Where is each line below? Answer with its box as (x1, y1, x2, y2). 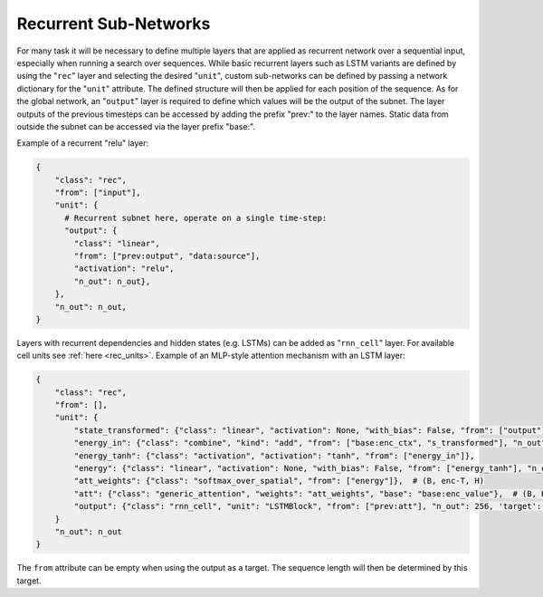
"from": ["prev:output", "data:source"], (73, 251, 261, 261)
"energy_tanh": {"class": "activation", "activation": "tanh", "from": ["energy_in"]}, (73, 450, 475, 461)
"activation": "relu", (73, 264, 176, 274)
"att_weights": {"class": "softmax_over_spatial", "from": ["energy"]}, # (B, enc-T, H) (73, 476, 484, 486)
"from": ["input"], (54, 188, 142, 198)
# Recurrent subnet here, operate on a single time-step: (64, 213, 328, 223)
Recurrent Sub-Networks (16, 14, 211, 34)
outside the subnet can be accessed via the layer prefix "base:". (16, 120, 256, 131)
